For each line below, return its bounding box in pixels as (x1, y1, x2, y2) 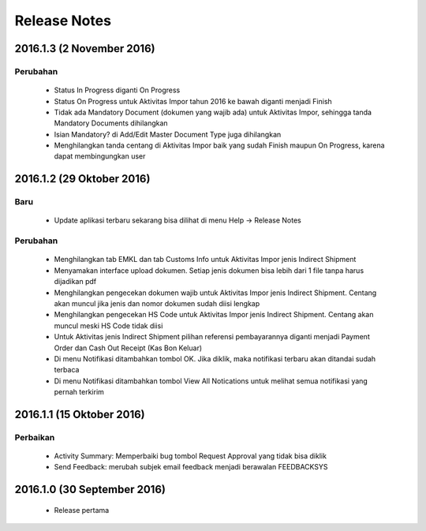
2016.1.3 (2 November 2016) (14, 42, 155, 55)
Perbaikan (14, 432, 55, 443)
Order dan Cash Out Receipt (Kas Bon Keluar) (54, 343, 203, 353)
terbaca (54, 365, 80, 375)
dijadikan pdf (54, 277, 97, 286)
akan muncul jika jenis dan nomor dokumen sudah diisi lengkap (54, 298, 260, 308)
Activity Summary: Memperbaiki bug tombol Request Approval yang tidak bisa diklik (54, 451, 327, 461)
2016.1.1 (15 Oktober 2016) (14, 407, 145, 421)
